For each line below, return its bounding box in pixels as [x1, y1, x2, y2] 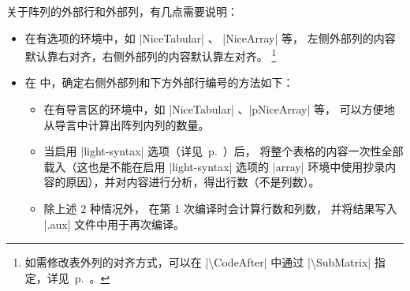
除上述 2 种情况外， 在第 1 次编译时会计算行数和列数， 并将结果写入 [43, 200, 397, 216]
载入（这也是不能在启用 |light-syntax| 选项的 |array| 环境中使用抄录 [43, 158, 386, 174]
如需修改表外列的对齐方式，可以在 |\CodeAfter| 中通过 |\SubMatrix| [24, 254, 371, 270]
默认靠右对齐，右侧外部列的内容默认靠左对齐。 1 [24, 46, 277, 64]
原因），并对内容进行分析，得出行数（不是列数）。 [65, 173, 320, 190]
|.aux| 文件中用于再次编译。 [43, 215, 185, 232]
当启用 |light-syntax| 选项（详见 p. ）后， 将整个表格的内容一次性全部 [43, 143, 404, 159]
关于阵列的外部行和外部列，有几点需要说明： [6, 3, 238, 19]
